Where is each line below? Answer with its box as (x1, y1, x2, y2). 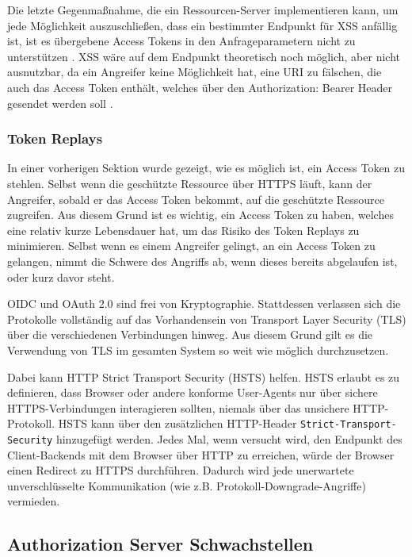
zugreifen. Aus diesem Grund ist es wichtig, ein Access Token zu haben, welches (7, 206, 394, 223)
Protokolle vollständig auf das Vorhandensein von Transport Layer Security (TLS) (7, 310, 406, 327)
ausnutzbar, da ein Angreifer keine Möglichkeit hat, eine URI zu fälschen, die (7, 63, 382, 80)
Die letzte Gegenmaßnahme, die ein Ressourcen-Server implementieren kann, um (7, 2, 399, 17)
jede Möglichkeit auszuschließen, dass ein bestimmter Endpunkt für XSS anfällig (7, 17, 398, 33)
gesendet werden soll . (7, 94, 113, 111)
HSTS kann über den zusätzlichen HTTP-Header (58, 415, 297, 432)
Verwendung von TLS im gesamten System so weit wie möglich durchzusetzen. (7, 341, 389, 358)
